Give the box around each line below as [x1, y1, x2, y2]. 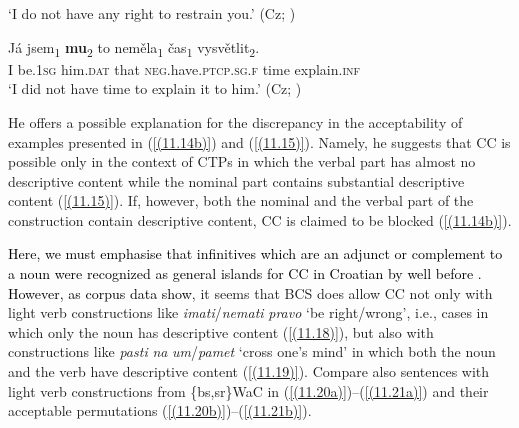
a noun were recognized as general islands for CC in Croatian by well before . [8, 263, 482, 284]
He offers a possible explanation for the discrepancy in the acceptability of [8, 111, 463, 132]
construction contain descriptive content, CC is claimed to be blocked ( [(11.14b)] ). [8, 209, 512, 230]
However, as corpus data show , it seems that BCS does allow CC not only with [8, 282, 493, 303]
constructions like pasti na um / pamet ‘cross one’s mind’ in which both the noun [8, 341, 496, 362]
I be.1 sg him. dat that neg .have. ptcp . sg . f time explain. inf [8, 58, 361, 79]
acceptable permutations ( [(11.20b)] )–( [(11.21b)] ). [8, 400, 312, 421]
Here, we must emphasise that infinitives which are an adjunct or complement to [8, 243, 503, 264]
